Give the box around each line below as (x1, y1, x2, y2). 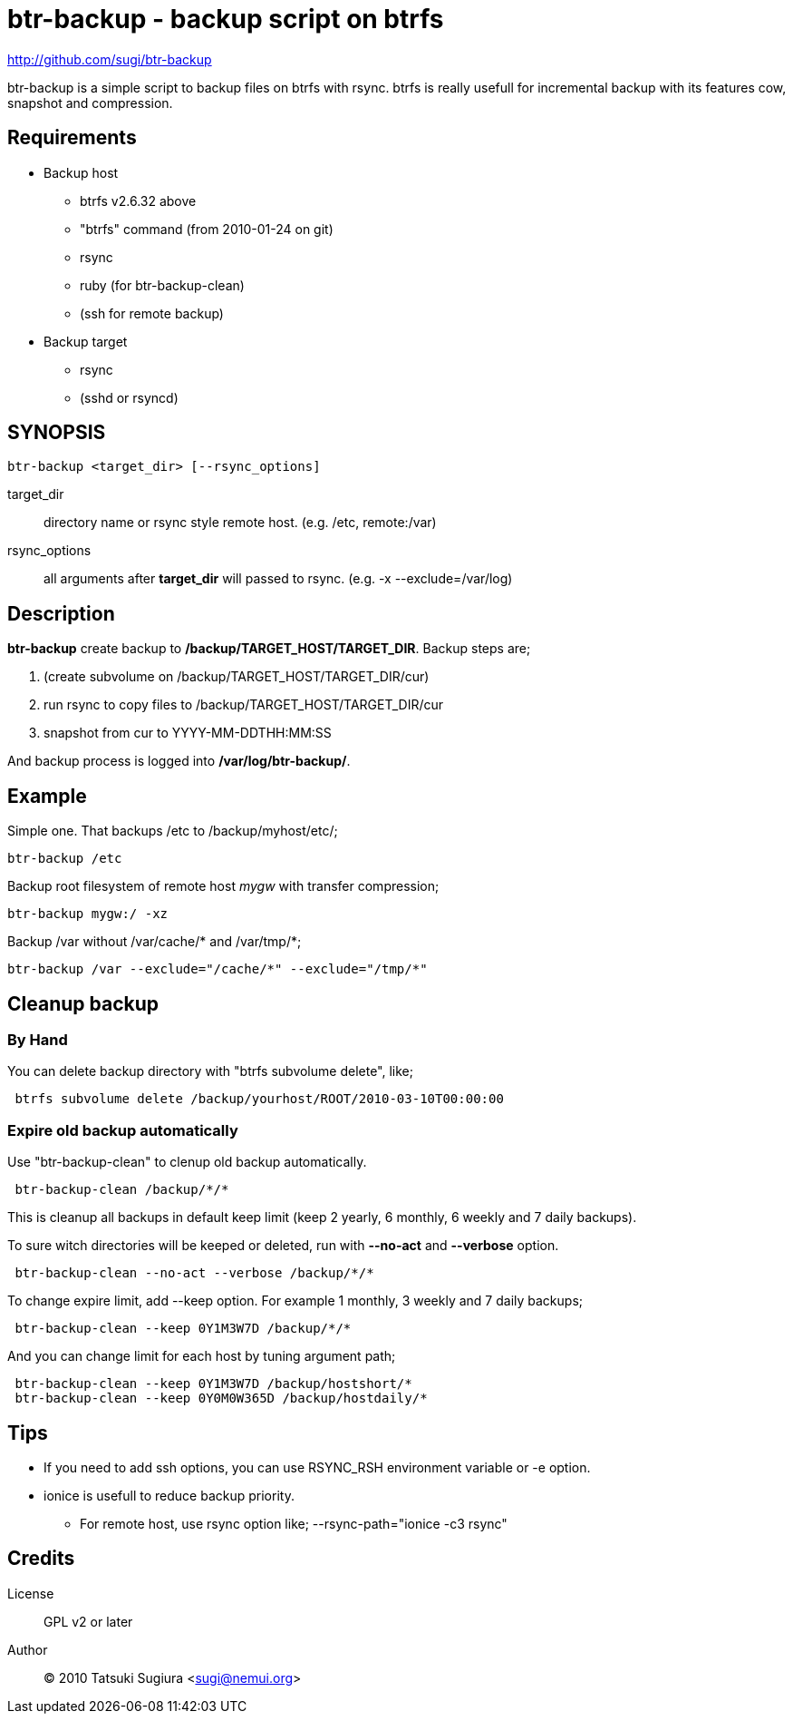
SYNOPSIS (7, 421, 106, 445)
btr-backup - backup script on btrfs (7, 4, 444, 34)
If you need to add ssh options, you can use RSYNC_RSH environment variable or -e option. (44, 1459, 591, 1475)
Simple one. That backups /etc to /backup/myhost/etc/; (7, 823, 338, 839)
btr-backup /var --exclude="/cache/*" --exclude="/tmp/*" (7, 962, 428, 977)
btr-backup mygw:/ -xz (7, 906, 169, 922)
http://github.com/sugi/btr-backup (7, 51, 212, 67)
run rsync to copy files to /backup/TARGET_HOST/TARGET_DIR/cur (44, 697, 443, 713)
